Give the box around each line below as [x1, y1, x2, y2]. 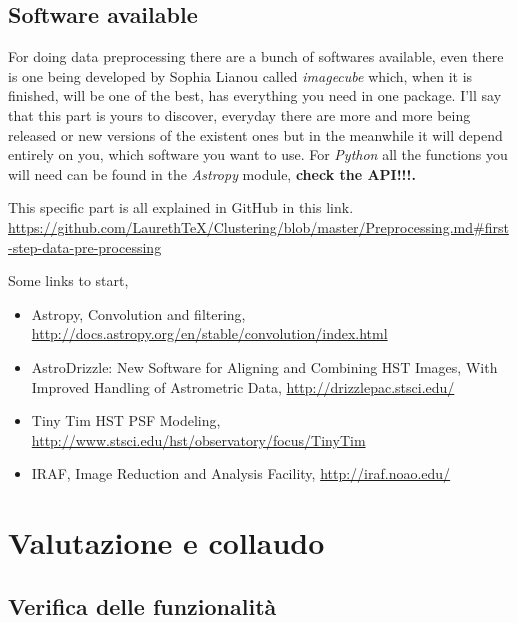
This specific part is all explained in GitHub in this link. [8, 197, 354, 218]
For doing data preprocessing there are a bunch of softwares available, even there [8, 46, 504, 67]
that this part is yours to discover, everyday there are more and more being [8, 104, 471, 125]
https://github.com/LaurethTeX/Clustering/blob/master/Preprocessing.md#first [8, 216, 509, 237]
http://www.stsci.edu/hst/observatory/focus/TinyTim [31, 429, 366, 450]
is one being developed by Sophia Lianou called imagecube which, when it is [8, 65, 473, 86]
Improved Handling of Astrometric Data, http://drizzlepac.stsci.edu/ [31, 376, 455, 397]
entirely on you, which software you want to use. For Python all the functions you [8, 144, 508, 165]
